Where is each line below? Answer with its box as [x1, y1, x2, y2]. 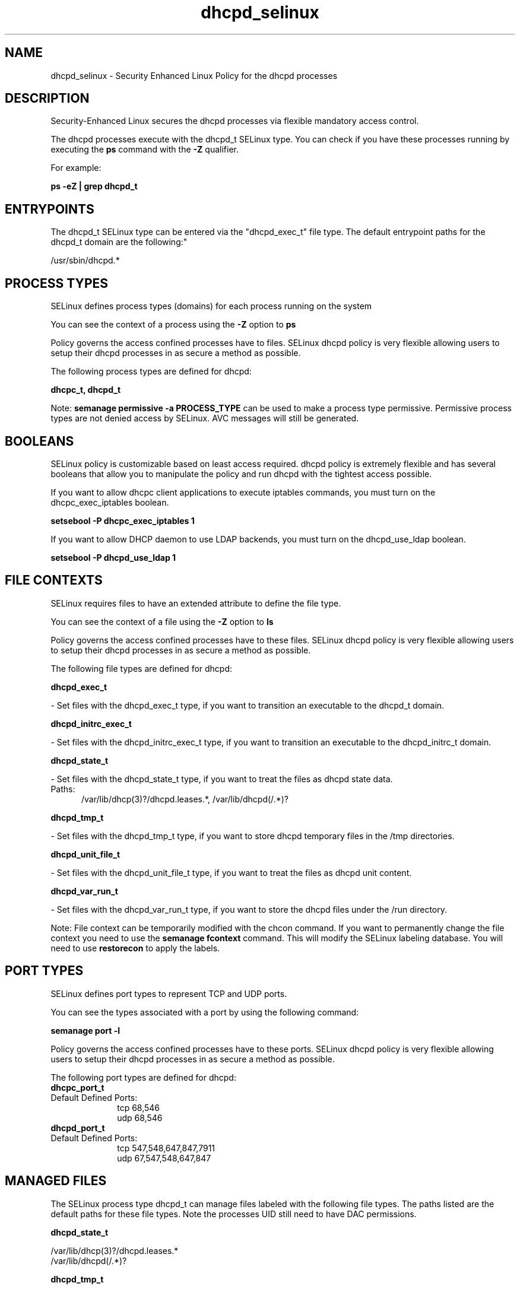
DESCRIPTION [5, 91, 90, 106]
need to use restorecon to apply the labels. [50, 942, 220, 953]
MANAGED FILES [5, 1173, 107, 1189]
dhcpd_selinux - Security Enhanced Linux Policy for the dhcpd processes [50, 70, 338, 81]
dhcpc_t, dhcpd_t [50, 385, 121, 395]
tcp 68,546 [117, 1102, 160, 1113]
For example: [50, 163, 102, 173]
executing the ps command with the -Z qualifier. [50, 144, 239, 155]
